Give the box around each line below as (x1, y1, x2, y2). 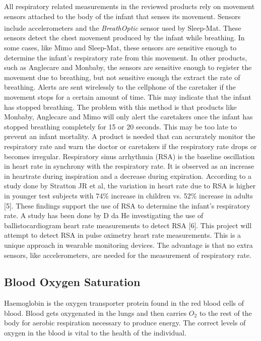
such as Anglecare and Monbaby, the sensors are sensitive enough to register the (4, 62, 252, 73)
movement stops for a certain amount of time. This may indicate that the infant (4, 92, 251, 102)
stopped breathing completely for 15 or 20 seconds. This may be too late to (4, 121, 237, 131)
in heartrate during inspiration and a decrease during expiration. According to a (4, 170, 251, 181)
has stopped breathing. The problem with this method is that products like (4, 101, 237, 112)
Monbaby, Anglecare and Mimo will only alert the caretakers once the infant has (4, 111, 253, 122)
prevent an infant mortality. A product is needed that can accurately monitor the (4, 131, 255, 142)
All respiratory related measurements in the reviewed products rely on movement (4, 1, 255, 11)
